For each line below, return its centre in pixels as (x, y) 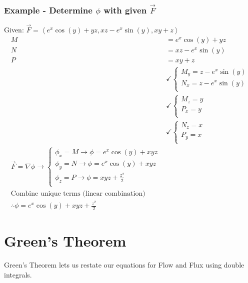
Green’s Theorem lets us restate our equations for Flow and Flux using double (124, 265)
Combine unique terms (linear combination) (78, 194)
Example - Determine (48, 10)
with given (125, 10)
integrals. (18, 274)
